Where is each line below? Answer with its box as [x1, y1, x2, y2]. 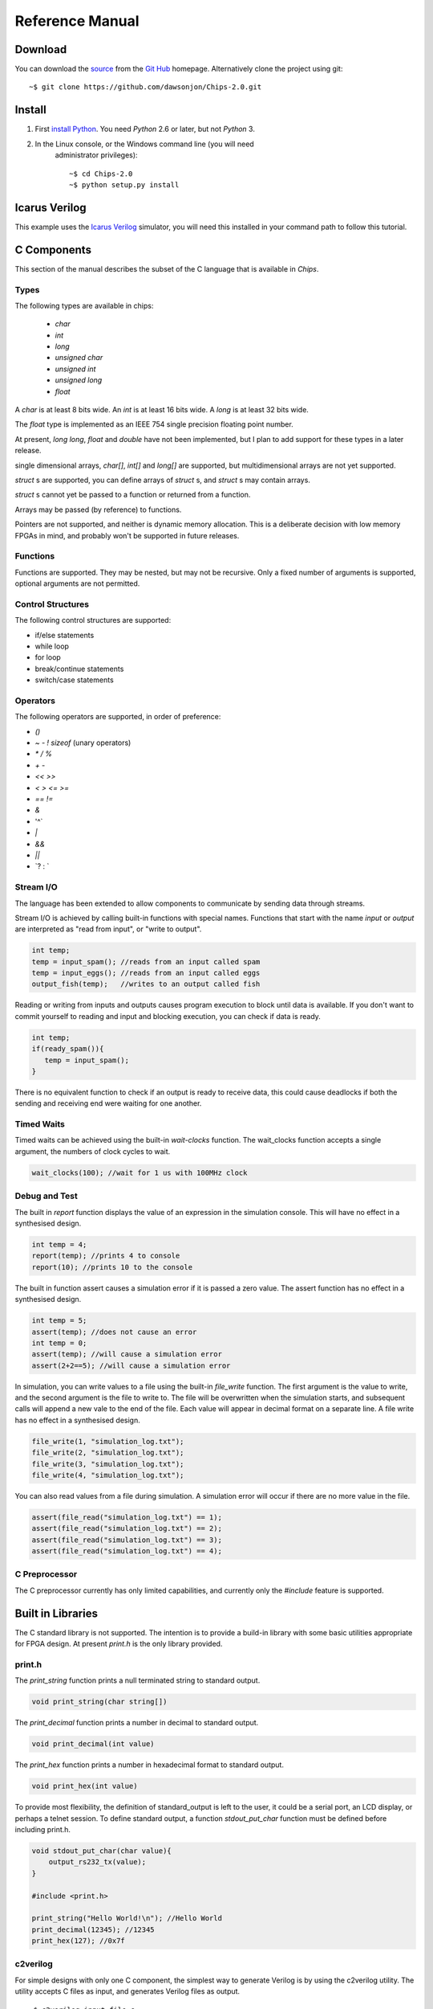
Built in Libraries [14, 1606, 98, 1620]
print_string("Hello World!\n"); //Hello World [31, 1913, 222, 1923]
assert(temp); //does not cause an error [31, 1327, 197, 1336]
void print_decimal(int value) [31, 1740, 156, 1749]
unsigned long [55, 375, 103, 385]
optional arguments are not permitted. [14, 579, 140, 588]
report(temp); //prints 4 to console [31, 1251, 180, 1261]
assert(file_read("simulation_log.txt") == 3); [31, 1535, 222, 1545]
